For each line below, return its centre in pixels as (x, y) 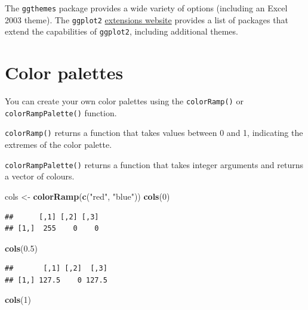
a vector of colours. (40, 176)
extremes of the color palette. (58, 145)
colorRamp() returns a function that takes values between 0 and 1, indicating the (154, 133)
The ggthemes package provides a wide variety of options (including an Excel (146, 8)
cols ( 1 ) (18, 300)
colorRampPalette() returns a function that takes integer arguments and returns (154, 164)
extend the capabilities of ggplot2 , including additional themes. (121, 31)
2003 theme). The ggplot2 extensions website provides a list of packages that (147, 19)
